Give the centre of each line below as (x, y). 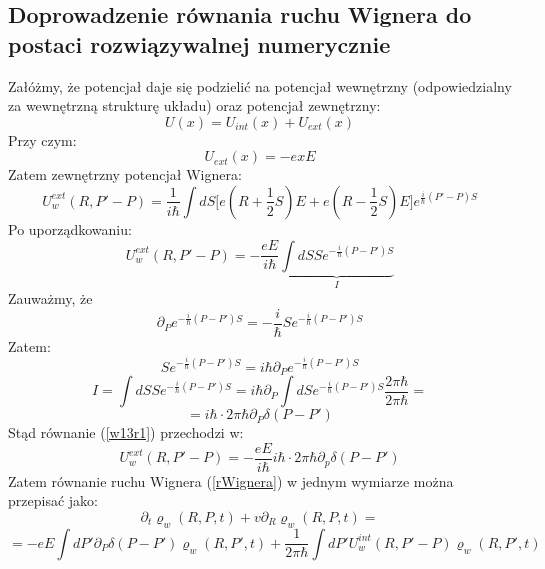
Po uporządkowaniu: (70, 228)
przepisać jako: (53, 500)
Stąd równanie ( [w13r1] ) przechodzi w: (126, 432)
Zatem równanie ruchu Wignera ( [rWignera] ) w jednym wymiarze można (231, 480)
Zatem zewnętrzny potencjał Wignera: (125, 174)
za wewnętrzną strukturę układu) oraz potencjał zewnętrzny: (194, 105)
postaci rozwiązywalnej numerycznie (199, 43)
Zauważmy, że (50, 298)
